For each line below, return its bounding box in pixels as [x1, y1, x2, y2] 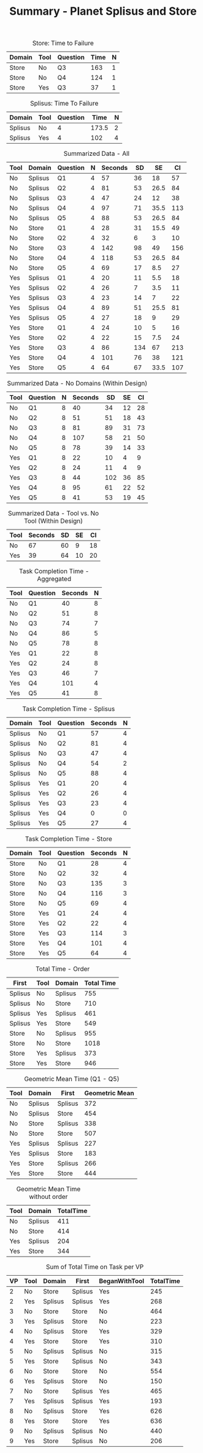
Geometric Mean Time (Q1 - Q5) [24, 1075, 120, 1084]
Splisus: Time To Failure [29, 99, 99, 108]
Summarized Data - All [63, 149, 130, 158]
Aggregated [36, 575, 72, 584]
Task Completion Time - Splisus [22, 704, 115, 713]
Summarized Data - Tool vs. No [8, 509, 99, 518]
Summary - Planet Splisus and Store [9, 4, 197, 18]
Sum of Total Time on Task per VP [45, 1263, 144, 1271]
